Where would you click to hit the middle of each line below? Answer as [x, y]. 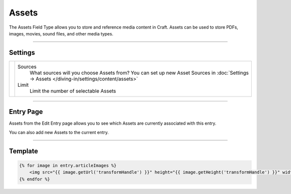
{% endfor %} [35, 179]
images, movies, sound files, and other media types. [61, 33]
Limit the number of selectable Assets [73, 91]
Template [24, 151]
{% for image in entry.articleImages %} [68, 165]
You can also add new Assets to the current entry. [59, 132]
